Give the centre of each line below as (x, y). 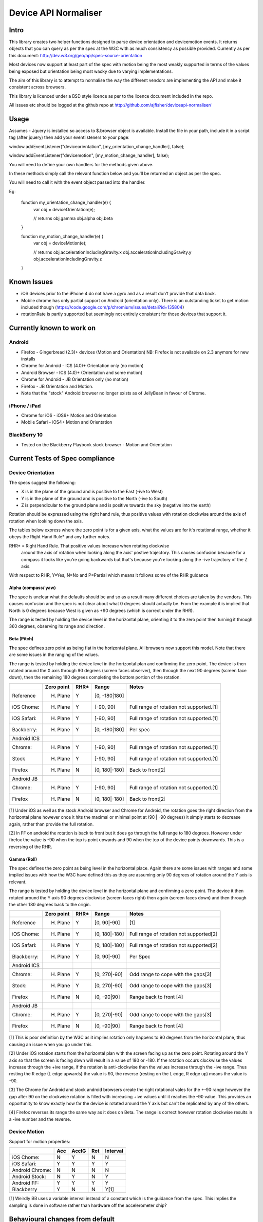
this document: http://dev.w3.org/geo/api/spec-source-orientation (75, 55)
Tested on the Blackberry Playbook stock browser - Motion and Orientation (97, 444)
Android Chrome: (31, 1170)
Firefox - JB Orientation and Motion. (57, 386)
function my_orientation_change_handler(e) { (66, 202)
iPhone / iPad (25, 406)
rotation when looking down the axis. (46, 521)
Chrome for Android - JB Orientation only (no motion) (75, 379)
